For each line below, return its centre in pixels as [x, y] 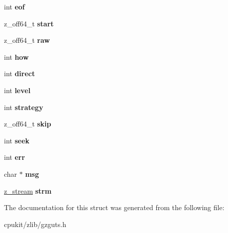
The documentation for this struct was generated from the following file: [114, 207]
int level [17, 90]
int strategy [24, 107]
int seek [17, 140]
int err [15, 157]
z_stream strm [28, 190]
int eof [14, 6]
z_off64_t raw [27, 40]
